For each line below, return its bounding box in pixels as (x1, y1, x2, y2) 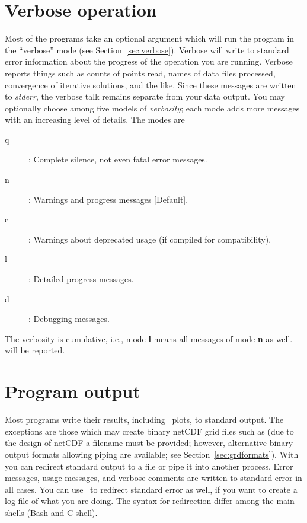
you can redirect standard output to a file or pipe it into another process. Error (5, 460, 293, 472)
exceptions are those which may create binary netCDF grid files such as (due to (5, 425, 294, 437)
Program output (5, 379, 140, 403)
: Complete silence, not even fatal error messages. (28, 153, 207, 165)
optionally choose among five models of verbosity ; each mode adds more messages (5, 101, 300, 114)
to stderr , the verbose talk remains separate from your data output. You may (5, 90, 285, 103)
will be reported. (5, 344, 65, 356)
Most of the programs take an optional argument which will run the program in (5, 32, 295, 44)
